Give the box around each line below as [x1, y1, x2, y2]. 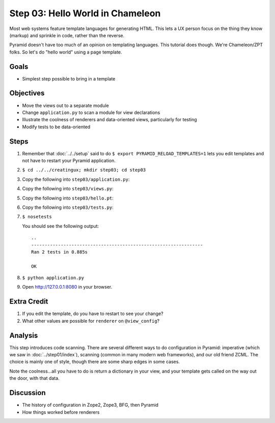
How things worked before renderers [22, 409, 100, 415]
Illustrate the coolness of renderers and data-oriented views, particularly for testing [22, 117, 197, 123]
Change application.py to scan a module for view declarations [22, 109, 160, 116]
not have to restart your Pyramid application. [22, 158, 116, 163]
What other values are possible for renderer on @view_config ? [22, 318, 160, 324]
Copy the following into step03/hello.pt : [22, 195, 114, 201]
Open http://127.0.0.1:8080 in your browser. [22, 284, 113, 290]
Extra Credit [9, 297, 48, 306]
